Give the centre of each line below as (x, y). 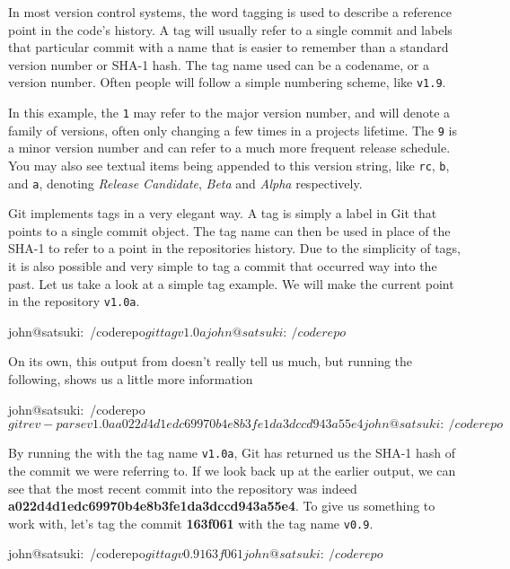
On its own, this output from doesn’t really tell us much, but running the (211, 361)
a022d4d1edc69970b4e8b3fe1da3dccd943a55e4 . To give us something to (222, 506)
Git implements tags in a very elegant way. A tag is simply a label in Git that (223, 213)
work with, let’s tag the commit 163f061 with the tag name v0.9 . (191, 523)
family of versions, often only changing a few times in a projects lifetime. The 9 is (233, 130)
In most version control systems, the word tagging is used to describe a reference (230, 12)
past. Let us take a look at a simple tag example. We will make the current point (231, 283)
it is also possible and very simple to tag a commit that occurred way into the (223, 266)
